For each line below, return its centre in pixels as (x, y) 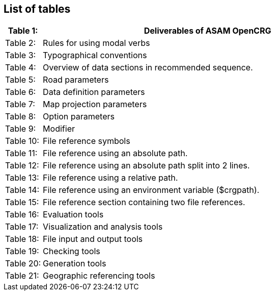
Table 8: (21, 117)
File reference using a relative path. (111, 178)
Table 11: (21, 153)
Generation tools (75, 264)
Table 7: (20, 104)
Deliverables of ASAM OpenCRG (208, 31)
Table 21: (22, 276)
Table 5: (20, 80)
